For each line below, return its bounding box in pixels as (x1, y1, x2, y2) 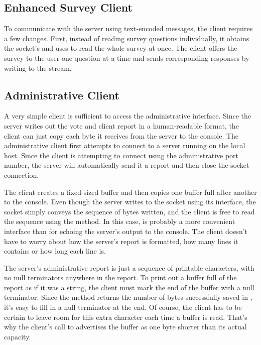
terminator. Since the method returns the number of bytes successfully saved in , (4, 292, 252, 302)
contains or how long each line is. (4, 246, 106, 256)
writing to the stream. (4, 62, 72, 73)
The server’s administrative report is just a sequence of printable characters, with (4, 262, 254, 273)
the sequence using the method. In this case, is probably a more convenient (4, 216, 235, 226)
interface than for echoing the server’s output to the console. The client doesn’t (4, 225, 248, 236)
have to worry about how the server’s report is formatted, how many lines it (4, 236, 238, 246)
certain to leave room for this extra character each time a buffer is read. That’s (4, 311, 247, 322)
